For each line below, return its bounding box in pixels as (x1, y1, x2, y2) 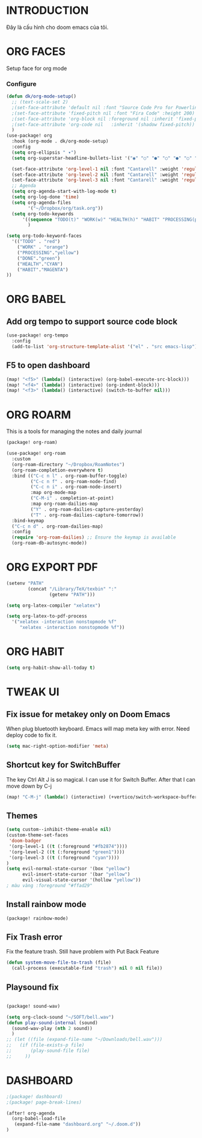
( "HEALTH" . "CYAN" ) (17, 261, 63, 267)
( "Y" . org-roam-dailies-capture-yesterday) (30, 506, 144, 513)
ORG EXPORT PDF (6, 560, 98, 574)
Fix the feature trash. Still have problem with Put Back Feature (6, 948, 159, 955)
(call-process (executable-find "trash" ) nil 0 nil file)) (11, 966, 163, 972)
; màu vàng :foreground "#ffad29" (6, 883, 93, 889)
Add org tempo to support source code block (6, 316, 178, 326)
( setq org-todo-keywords (11, 210, 74, 217)
